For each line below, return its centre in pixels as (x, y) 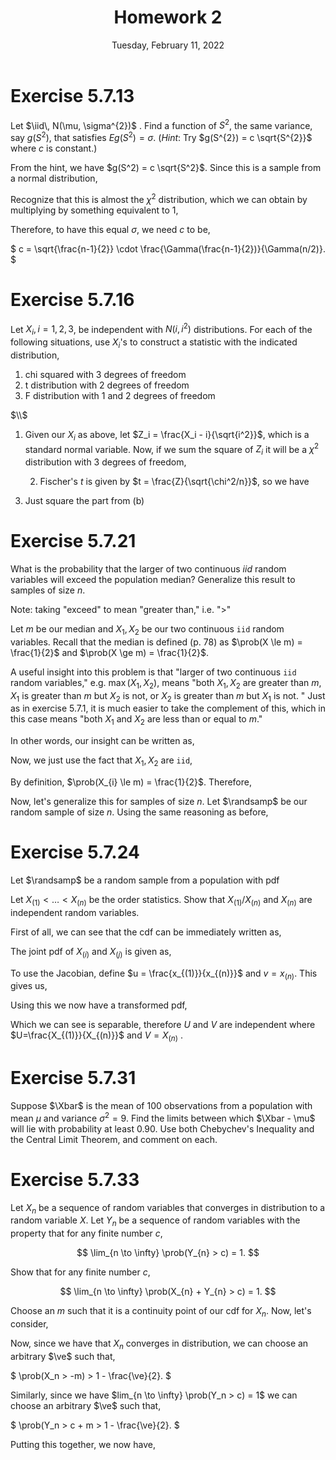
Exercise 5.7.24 (75, 852)
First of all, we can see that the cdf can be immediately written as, (146, 932)
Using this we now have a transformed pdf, (99, 1005)
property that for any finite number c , (86, 1233)
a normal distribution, (54, 178)
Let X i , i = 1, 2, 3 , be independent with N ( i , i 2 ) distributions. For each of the (161, 329)
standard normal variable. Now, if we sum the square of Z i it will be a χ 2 (172, 449)
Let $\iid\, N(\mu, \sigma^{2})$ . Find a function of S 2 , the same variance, (161, 124)
